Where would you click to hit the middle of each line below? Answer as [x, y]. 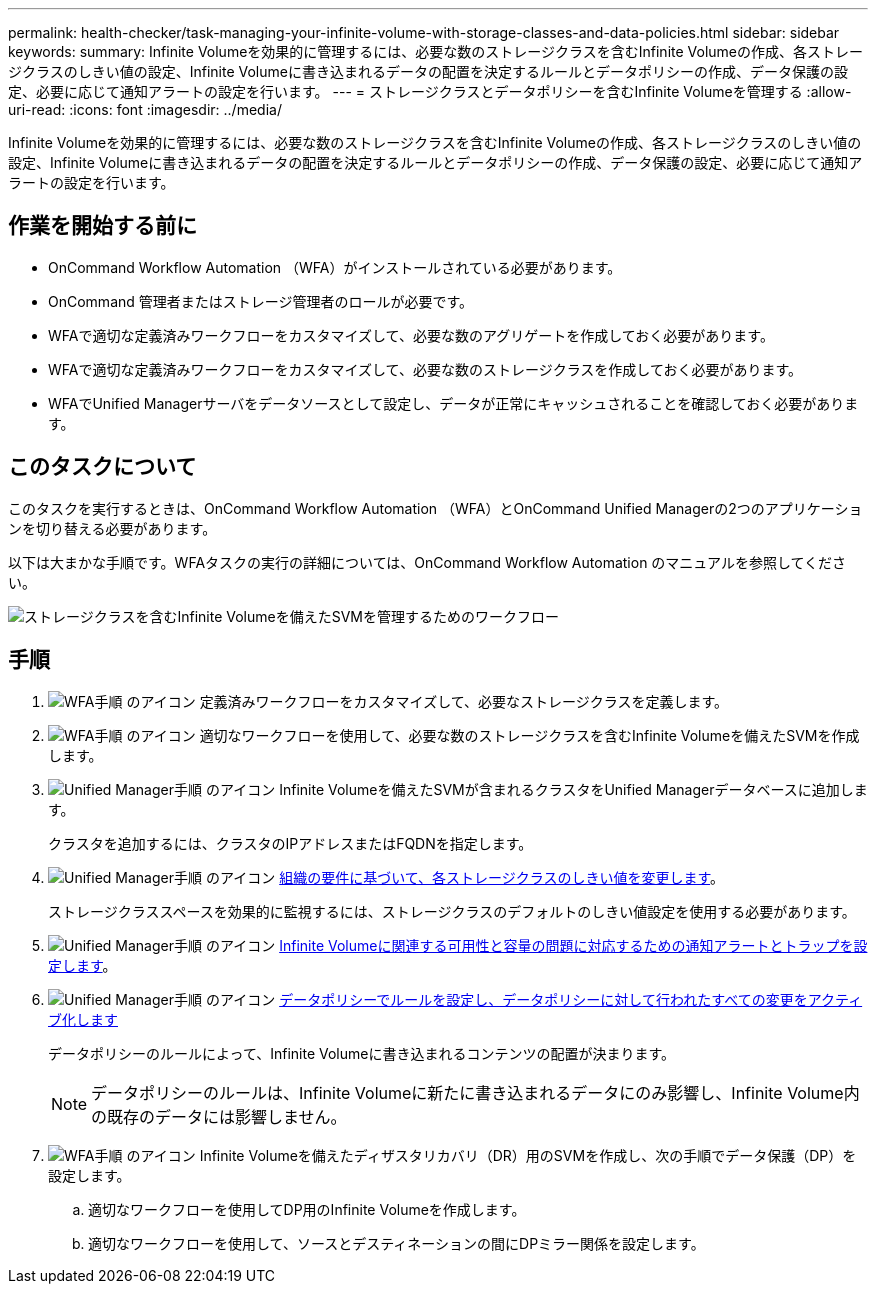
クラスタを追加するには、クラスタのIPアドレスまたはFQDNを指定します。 [290, 843]
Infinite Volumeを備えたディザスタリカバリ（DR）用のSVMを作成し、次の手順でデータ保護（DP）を [528, 1155]
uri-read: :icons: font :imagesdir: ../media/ [145, 109]
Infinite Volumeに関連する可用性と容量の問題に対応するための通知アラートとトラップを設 [573, 945]
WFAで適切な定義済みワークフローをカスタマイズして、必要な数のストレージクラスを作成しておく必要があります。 [425, 369]
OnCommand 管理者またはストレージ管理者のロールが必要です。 [261, 301]
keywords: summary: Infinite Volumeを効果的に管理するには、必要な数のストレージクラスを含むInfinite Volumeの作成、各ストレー [436, 51]
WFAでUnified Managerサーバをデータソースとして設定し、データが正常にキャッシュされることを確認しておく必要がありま [453, 403]
